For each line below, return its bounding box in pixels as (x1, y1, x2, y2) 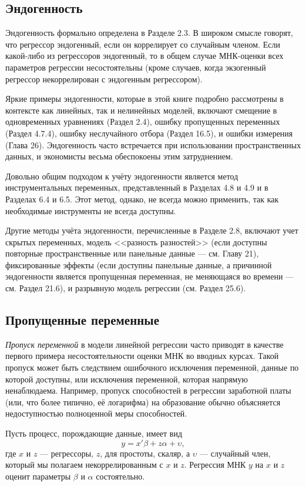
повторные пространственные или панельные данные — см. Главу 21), (5, 247, 259, 259)
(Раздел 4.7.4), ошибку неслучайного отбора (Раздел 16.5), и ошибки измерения (5, 127, 293, 139)
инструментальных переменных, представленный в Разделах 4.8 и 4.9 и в (5, 181, 268, 194)
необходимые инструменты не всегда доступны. (5, 204, 176, 217)
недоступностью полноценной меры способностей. (5, 407, 187, 420)
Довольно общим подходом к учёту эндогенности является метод (5, 169, 238, 182)
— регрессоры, (40, 447, 93, 459)
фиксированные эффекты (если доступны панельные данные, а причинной (5, 258, 272, 271)
